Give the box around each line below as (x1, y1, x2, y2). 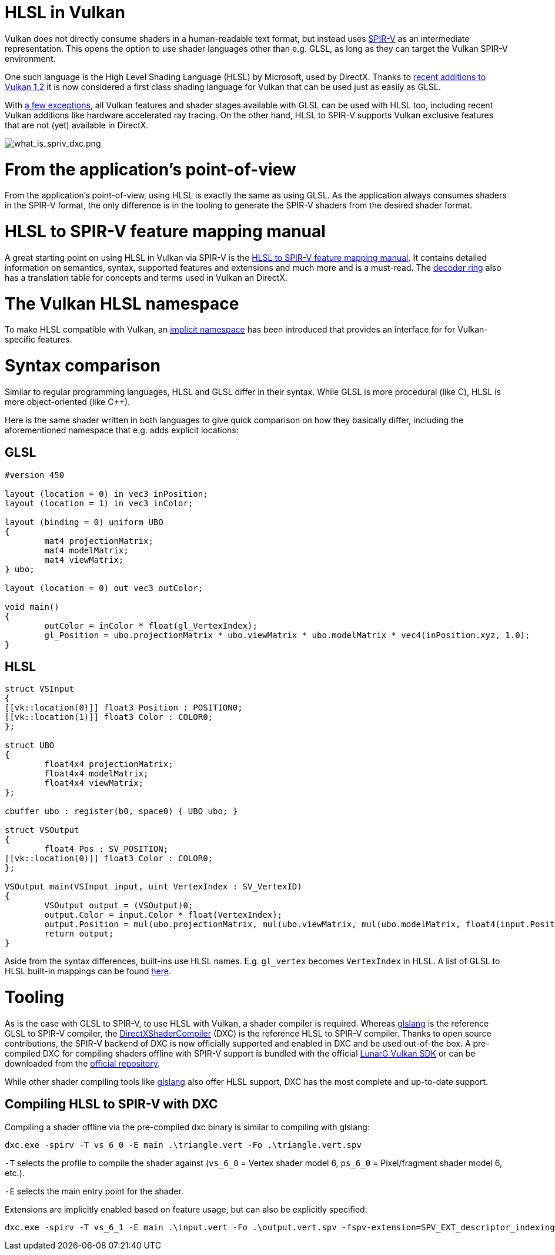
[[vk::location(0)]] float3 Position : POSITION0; (5, 703, 243, 713)
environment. (5, 53, 56, 64)
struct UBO (5, 741, 55, 751)
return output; (44, 929, 114, 939)
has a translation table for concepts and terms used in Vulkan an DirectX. (5, 272, 287, 283)
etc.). (5, 1167, 25, 1178)
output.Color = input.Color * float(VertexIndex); (44, 910, 283, 920)
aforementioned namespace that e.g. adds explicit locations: (5, 424, 239, 435)
